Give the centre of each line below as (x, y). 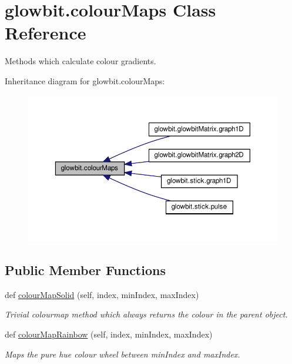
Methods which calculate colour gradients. (80, 61)
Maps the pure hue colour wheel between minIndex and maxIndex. (122, 354)
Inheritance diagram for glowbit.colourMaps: (85, 80)
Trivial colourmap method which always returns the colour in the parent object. (146, 314)
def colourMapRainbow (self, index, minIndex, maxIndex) (109, 334)
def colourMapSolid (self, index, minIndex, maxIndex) (102, 294)
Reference (46, 33)
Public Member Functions (85, 269)
